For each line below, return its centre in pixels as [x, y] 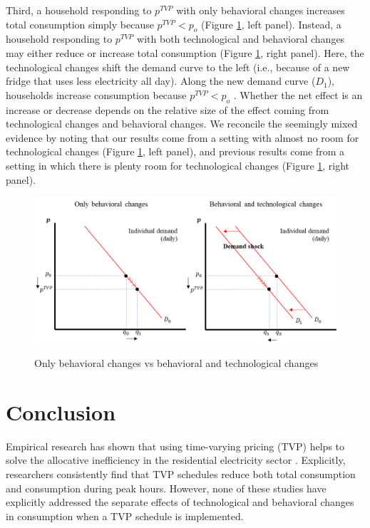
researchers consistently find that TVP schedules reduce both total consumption [181, 474]
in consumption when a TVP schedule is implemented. [125, 516]
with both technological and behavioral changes [241, 39]
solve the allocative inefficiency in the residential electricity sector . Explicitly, [176, 460]
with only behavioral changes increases [261, 10]
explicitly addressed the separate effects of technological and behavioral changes [180, 502]
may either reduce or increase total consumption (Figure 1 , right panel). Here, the [185, 52]
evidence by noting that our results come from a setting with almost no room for [183, 137]
